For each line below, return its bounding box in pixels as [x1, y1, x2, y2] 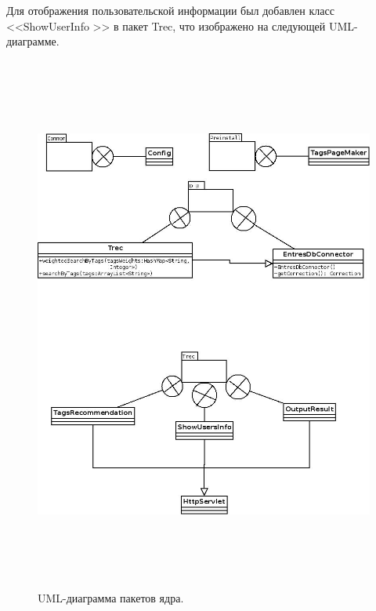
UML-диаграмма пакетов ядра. [38, 590, 184, 606]
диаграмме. [6, 33, 60, 49]
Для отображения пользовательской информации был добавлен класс [6, 2, 334, 18]
